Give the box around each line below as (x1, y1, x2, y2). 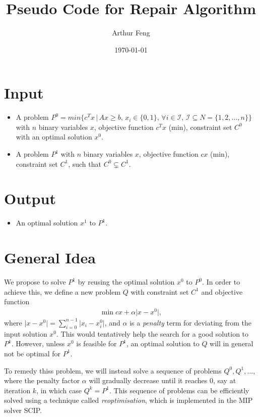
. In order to (202, 276, 240, 287)
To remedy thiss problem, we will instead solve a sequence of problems (4, 365, 222, 376)
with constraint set (131, 286, 189, 297)
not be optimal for (4, 348, 61, 358)
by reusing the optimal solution (78, 276, 175, 287)
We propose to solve (4, 276, 66, 287)
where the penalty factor (4, 375, 80, 386)
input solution (4, 328, 47, 339)
